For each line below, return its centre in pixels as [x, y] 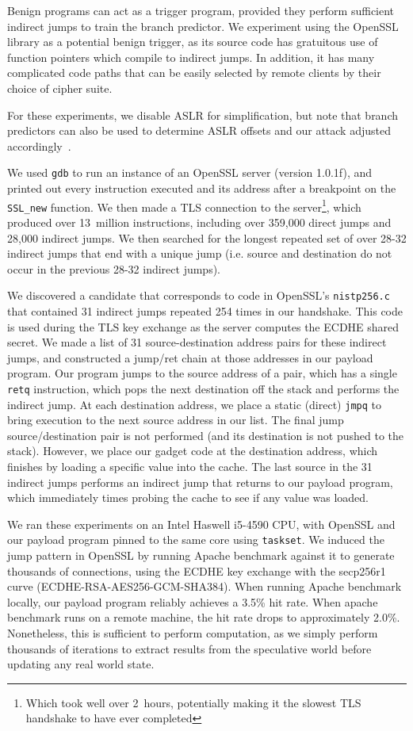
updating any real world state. [81, 664]
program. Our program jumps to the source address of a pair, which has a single [202, 373]
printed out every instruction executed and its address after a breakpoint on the [202, 188]
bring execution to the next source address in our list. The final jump [176, 420]
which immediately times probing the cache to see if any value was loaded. [188, 498]
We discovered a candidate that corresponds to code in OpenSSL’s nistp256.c [199, 295]
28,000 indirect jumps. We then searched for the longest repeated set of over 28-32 [207, 237]
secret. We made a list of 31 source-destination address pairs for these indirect [197, 342]
